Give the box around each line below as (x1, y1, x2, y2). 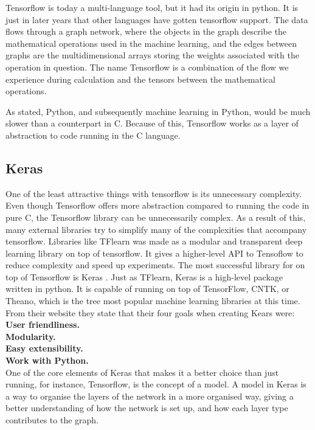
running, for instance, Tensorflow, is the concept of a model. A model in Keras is (5, 378, 306, 390)
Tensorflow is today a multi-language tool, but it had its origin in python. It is (5, 1, 299, 13)
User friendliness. (5, 318, 80, 331)
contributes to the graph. (5, 414, 99, 426)
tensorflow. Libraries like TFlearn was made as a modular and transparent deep (5, 235, 303, 248)
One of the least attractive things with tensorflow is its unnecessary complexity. (5, 187, 302, 199)
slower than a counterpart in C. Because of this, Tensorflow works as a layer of (5, 117, 299, 130)
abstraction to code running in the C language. (5, 128, 181, 141)
